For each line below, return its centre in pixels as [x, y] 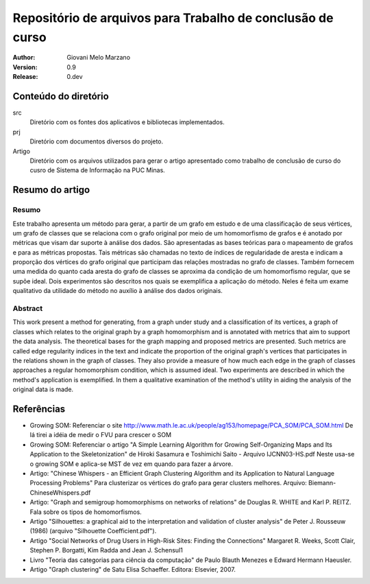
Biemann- [322, 483]
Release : [25, 77]
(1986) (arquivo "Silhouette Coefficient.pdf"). [93, 531]
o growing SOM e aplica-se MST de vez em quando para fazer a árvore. [131, 464]
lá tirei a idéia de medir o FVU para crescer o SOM [100, 435]
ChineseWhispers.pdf [60, 492]
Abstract [28, 309]
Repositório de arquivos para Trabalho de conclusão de [173, 18]
